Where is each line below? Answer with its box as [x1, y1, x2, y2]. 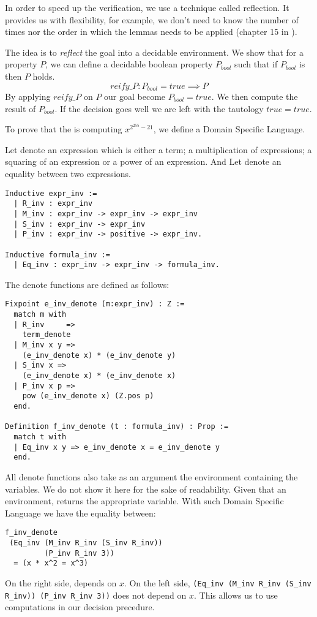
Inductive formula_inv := [5, 250, 110, 259]
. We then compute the [211, 90, 298, 103]
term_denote [22, 330, 71, 339]
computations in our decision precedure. [5, 600, 155, 613]
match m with [13, 310, 67, 319]
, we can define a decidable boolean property [45, 58, 213, 70]
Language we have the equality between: [5, 506, 156, 519]
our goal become [104, 90, 166, 103]
